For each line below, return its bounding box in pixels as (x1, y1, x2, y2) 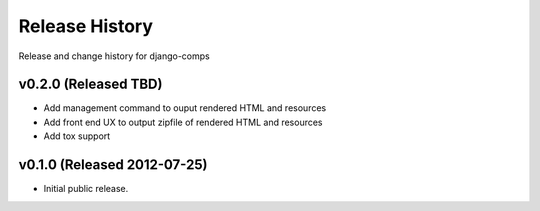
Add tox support (43, 130, 111, 142)
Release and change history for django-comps (18, 50, 210, 62)
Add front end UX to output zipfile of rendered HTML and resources (43, 116, 324, 128)
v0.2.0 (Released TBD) (18, 76, 163, 93)
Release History (18, 15, 154, 37)
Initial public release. (43, 183, 129, 195)
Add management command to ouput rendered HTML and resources (43, 102, 327, 114)
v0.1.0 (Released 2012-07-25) (18, 156, 208, 174)
